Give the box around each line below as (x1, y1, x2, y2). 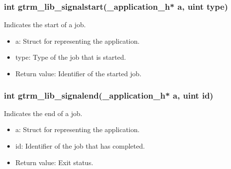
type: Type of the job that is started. (15, 52, 126, 62)
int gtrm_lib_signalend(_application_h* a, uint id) (4, 89, 213, 101)
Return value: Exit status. (15, 157, 94, 167)
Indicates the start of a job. (4, 19, 86, 30)
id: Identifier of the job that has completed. (15, 141, 145, 151)
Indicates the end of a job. (4, 108, 82, 118)
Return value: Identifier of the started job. (15, 68, 142, 78)
